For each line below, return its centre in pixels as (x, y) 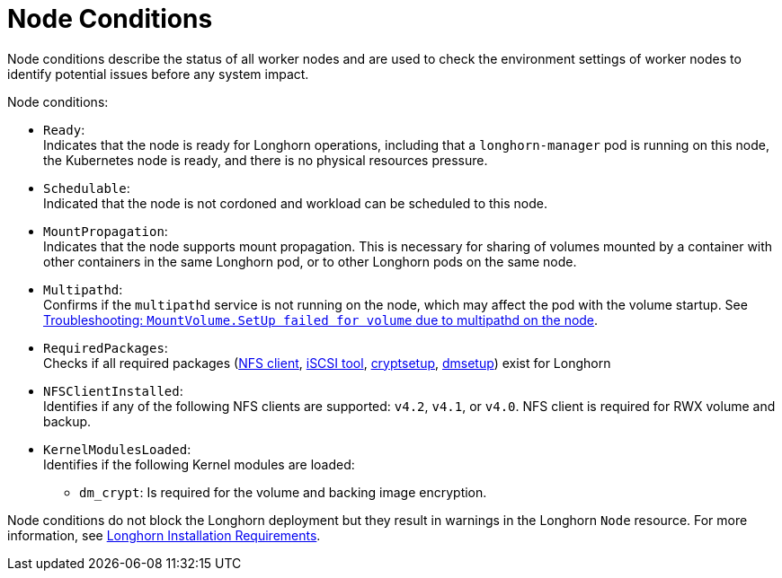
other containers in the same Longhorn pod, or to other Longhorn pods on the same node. (310, 261)
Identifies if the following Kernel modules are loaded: (199, 464)
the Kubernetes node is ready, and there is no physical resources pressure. (266, 160)
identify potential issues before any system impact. (158, 74)
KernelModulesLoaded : (117, 449)
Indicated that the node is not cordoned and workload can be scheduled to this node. (295, 203)
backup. (67, 421)
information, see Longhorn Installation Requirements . (164, 535)
